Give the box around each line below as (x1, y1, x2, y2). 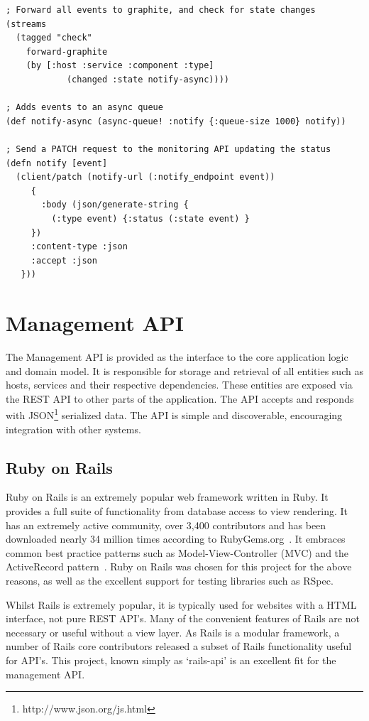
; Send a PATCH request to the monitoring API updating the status (6, 143, 331, 154)
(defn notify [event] (6, 158, 108, 168)
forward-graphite (26, 46, 108, 57)
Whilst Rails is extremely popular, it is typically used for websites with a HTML (6, 597, 357, 612)
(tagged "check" (16, 33, 92, 43)
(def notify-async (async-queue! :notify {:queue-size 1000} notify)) (6, 116, 346, 126)
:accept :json (31, 255, 97, 266)
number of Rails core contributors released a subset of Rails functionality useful (6, 639, 352, 654)
